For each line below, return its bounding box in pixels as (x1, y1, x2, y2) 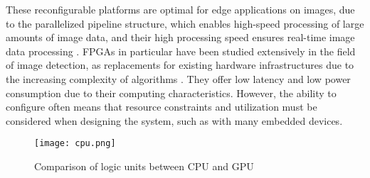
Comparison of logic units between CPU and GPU (34, 159, 254, 173)
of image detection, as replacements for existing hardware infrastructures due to (6, 57, 354, 72)
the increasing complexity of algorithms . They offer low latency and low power (6, 71, 351, 86)
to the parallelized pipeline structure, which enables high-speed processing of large (6, 16, 364, 30)
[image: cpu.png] (34, 138, 116, 149)
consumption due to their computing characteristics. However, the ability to (6, 85, 337, 100)
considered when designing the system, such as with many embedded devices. (6, 113, 343, 128)
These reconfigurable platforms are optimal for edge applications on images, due (6, 2, 355, 16)
